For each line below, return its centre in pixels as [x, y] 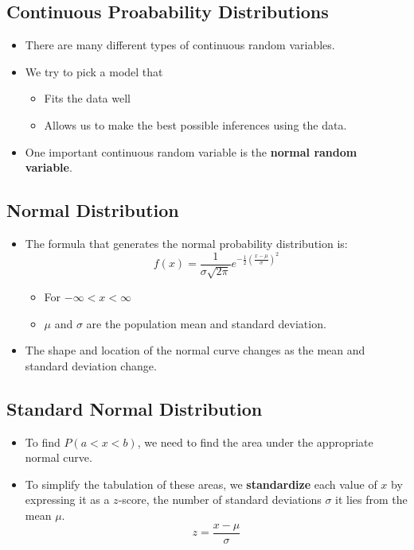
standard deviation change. [91, 365]
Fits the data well [87, 98]
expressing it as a [67, 500]
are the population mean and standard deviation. [206, 323]
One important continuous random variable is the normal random [191, 151]
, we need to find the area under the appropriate [255, 442]
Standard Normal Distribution [135, 408]
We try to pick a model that [94, 71]
